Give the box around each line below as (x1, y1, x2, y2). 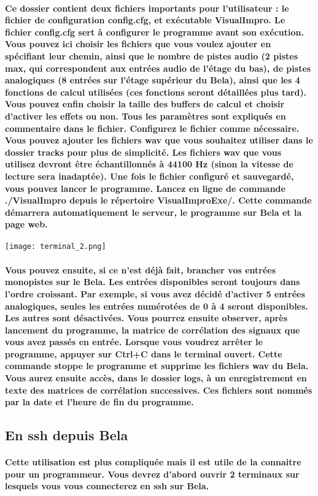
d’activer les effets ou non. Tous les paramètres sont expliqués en (5, 109, 286, 122)
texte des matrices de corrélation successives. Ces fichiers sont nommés (5, 383, 312, 396)
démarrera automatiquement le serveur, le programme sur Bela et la (5, 205, 302, 218)
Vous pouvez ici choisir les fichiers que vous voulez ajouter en (5, 37, 271, 50)
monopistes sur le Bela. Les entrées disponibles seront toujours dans (5, 275, 300, 288)
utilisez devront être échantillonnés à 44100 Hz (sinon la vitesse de (5, 158, 293, 170)
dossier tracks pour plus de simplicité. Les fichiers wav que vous (5, 145, 282, 158)
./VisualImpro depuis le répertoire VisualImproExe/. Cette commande (5, 194, 312, 207)
